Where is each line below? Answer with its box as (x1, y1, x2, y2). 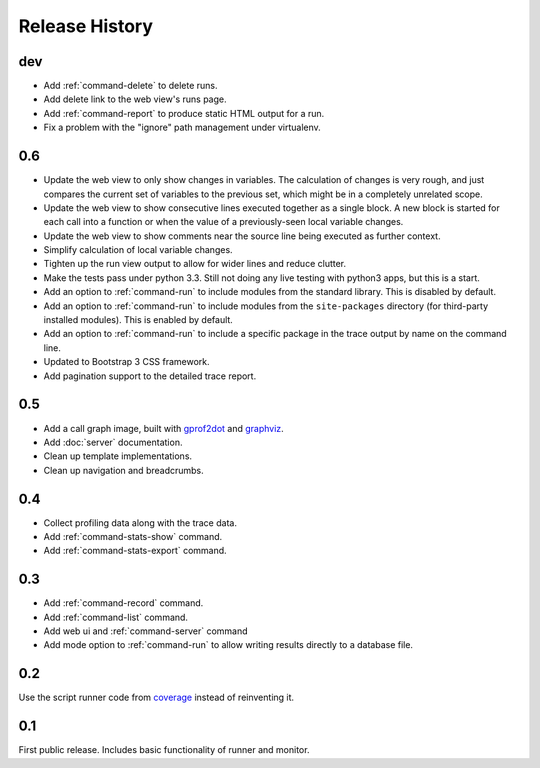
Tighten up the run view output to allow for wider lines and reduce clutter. (43, 258, 347, 270)
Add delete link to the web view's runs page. (43, 93, 227, 105)
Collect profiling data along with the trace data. (43, 516, 237, 529)
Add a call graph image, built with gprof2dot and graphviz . (43, 422, 284, 434)
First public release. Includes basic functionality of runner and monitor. (18, 744, 310, 756)
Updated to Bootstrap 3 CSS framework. (43, 356, 210, 368)
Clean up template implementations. (43, 450, 193, 462)
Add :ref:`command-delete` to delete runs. (43, 80, 218, 92)
